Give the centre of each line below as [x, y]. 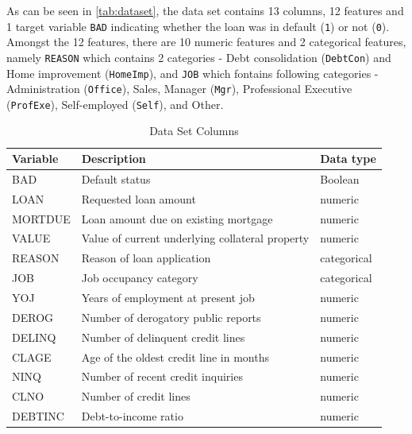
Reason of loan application [146, 258]
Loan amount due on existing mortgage [177, 218]
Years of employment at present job [168, 297]
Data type [348, 159]
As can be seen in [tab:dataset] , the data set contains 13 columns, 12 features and [205, 10]
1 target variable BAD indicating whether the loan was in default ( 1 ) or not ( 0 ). [198, 26]
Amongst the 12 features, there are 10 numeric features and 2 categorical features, [206, 42]
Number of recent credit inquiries [162, 376]
